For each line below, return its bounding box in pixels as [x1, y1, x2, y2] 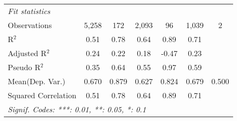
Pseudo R [8, 61, 41, 73]
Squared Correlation [8, 90, 77, 101]
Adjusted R [8, 47, 47, 59]
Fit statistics [8, 5, 51, 16]
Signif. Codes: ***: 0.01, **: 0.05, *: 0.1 [8, 104, 146, 115]
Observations [8, 19, 52, 30]
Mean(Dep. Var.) [8, 76, 66, 87]
